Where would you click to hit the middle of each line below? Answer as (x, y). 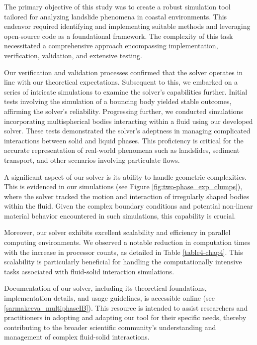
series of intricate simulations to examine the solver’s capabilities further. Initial (126, 91)
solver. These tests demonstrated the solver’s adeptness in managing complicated (127, 131)
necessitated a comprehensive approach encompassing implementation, (111, 46)
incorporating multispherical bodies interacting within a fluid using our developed (128, 121)
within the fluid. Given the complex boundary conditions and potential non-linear (128, 206)
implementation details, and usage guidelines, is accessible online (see (110, 298)
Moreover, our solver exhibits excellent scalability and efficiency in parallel (117, 232)
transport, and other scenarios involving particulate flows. (92, 160)
